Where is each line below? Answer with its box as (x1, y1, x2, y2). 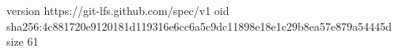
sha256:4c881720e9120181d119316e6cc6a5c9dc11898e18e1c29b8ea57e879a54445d (6, 17, 392, 34)
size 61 (6, 33, 39, 50)
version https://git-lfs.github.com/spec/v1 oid (6, 2, 229, 18)
